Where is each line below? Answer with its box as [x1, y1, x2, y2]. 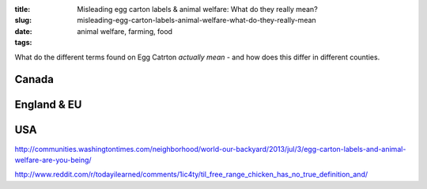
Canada [14, 73, 55, 86]
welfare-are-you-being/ [14, 155, 92, 164]
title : [14, 5, 31, 13]
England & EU [14, 98, 82, 112]
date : [14, 26, 32, 36]
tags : [14, 38, 32, 47]
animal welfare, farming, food [77, 26, 173, 36]
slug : [14, 16, 32, 25]
